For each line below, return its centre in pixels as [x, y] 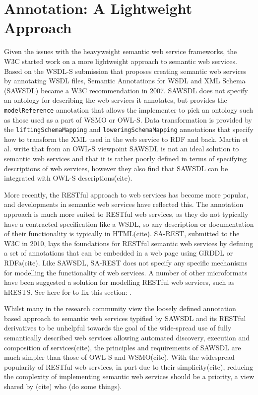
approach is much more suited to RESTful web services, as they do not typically [126, 214]
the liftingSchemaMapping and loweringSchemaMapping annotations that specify [129, 129]
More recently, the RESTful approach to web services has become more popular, [126, 194]
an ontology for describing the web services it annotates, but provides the [116, 100]
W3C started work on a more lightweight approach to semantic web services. [121, 61]
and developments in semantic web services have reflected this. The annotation [124, 204]
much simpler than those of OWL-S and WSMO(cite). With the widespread [119, 357]
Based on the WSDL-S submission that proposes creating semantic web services [125, 71]
